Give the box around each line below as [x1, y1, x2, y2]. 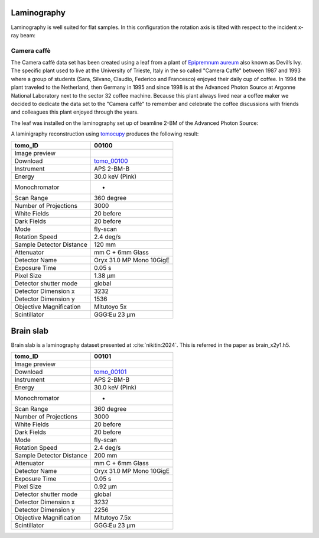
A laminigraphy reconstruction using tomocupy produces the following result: [11, 130, 199, 137]
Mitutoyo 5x [93, 302, 127, 311]
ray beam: [11, 31, 35, 38]
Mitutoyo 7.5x [93, 514, 131, 522]
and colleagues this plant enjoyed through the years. [11, 108, 139, 115]
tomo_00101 [93, 368, 127, 376]
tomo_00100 [93, 157, 128, 165]
